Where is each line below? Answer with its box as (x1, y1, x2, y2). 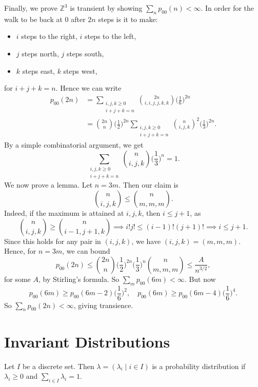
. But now (184, 273, 216, 284)
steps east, (22, 65, 55, 76)
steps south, (66, 48, 104, 58)
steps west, (63, 65, 97, 76)
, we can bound (62, 246, 110, 256)
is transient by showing (70, 3, 143, 13)
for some (4, 273, 31, 284)
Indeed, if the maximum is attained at (4, 208, 124, 218)
